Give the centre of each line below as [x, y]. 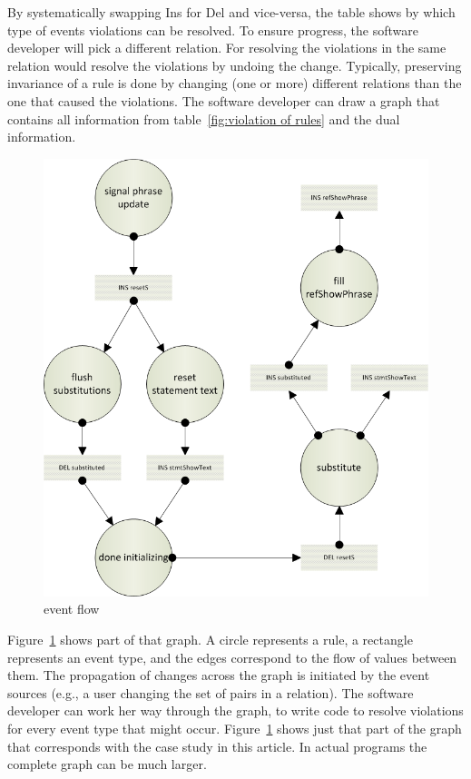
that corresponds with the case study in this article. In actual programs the [217, 746]
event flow [72, 609]
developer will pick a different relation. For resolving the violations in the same [227, 48]
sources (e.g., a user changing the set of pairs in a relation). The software [211, 692]
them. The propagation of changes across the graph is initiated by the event [219, 675]
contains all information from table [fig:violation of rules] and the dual [204, 118]
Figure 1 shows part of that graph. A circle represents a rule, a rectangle [210, 640]
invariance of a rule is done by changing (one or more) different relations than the [235, 83]
